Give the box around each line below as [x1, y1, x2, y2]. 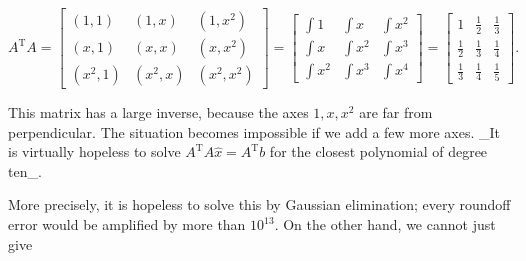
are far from [359, 102, 433, 123]
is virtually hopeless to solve [8, 141, 181, 162]
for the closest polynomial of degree [269, 141, 488, 162]
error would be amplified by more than [8, 214, 246, 235]
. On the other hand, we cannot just [274, 214, 496, 235]
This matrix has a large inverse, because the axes [8, 102, 309, 123]
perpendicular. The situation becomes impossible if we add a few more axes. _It [8, 121, 501, 142]
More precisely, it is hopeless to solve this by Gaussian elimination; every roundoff [8, 194, 511, 215]
